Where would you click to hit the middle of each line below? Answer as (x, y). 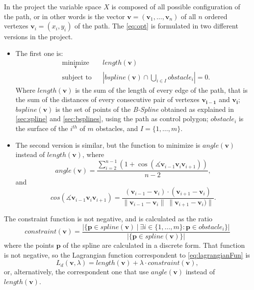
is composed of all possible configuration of (176, 6)
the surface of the (42, 128)
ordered (216, 16)
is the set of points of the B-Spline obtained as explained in (145, 109)
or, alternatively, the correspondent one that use (76, 272)
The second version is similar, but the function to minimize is (108, 145)
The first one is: (39, 53)
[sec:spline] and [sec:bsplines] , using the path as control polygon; (112, 119)
